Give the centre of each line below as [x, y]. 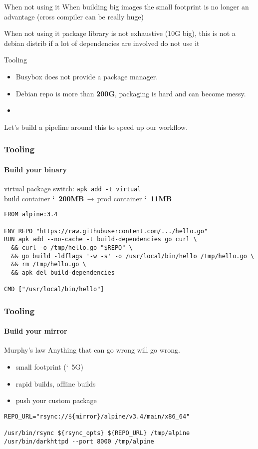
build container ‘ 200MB [44, 198]
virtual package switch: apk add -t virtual [73, 188]
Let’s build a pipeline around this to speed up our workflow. [96, 127]
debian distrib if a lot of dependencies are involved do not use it [102, 43]
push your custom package [56, 400]
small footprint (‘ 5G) [49, 367]
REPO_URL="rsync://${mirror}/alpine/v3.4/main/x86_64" [97, 416]
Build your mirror [36, 331]
